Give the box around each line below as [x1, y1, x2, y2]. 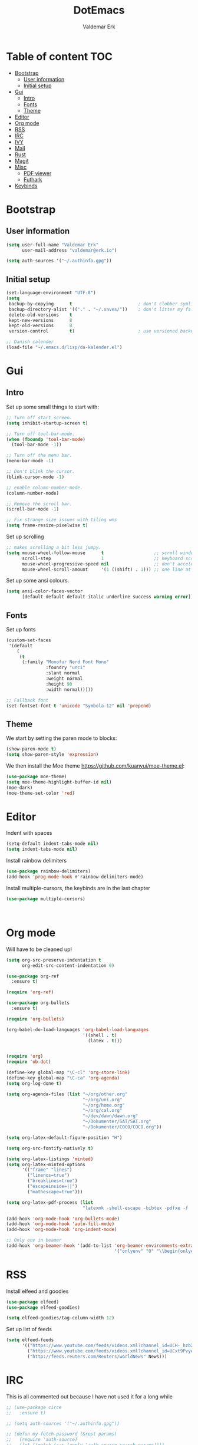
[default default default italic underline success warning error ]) [21, 594, 194, 600]
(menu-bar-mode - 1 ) [6, 458, 54, 464]
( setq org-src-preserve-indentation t [6, 957, 101, 963]
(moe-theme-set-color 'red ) [6, 790, 75, 796]
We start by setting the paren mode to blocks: [6, 735, 117, 742]
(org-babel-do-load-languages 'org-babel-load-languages [6, 1026, 149, 1032]
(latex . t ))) [87, 1038, 123, 1044]
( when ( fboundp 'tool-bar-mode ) [6, 436, 85, 442]
